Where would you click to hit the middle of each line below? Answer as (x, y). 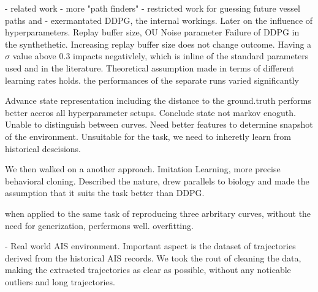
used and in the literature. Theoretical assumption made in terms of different (150, 68)
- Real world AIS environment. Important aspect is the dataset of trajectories (150, 246)
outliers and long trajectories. (60, 281)
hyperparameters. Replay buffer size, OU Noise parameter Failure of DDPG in (152, 32)
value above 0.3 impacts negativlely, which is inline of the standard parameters (161, 56)
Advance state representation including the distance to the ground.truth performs (158, 100)
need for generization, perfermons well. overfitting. (99, 225)
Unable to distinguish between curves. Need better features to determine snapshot (159, 124)
